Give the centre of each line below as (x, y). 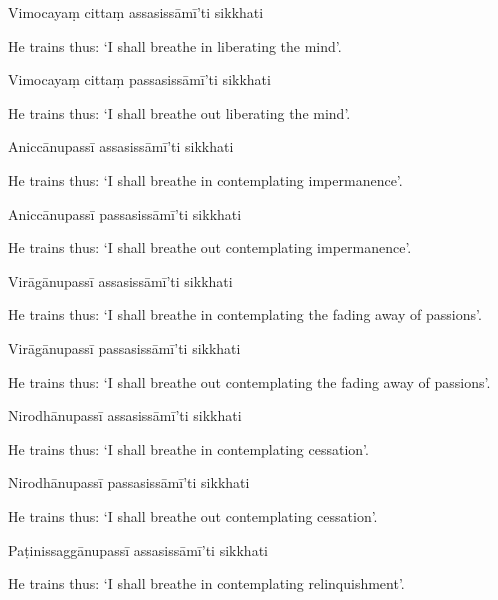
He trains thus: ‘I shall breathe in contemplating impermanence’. (205, 179)
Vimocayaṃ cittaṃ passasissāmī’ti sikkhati (139, 79)
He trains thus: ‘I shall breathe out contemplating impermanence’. (210, 247)
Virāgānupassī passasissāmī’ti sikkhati (124, 347)
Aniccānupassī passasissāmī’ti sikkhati (125, 213)
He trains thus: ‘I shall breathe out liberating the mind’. (179, 112)
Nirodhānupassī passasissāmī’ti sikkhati (129, 482)
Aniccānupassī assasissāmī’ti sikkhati (121, 146)
